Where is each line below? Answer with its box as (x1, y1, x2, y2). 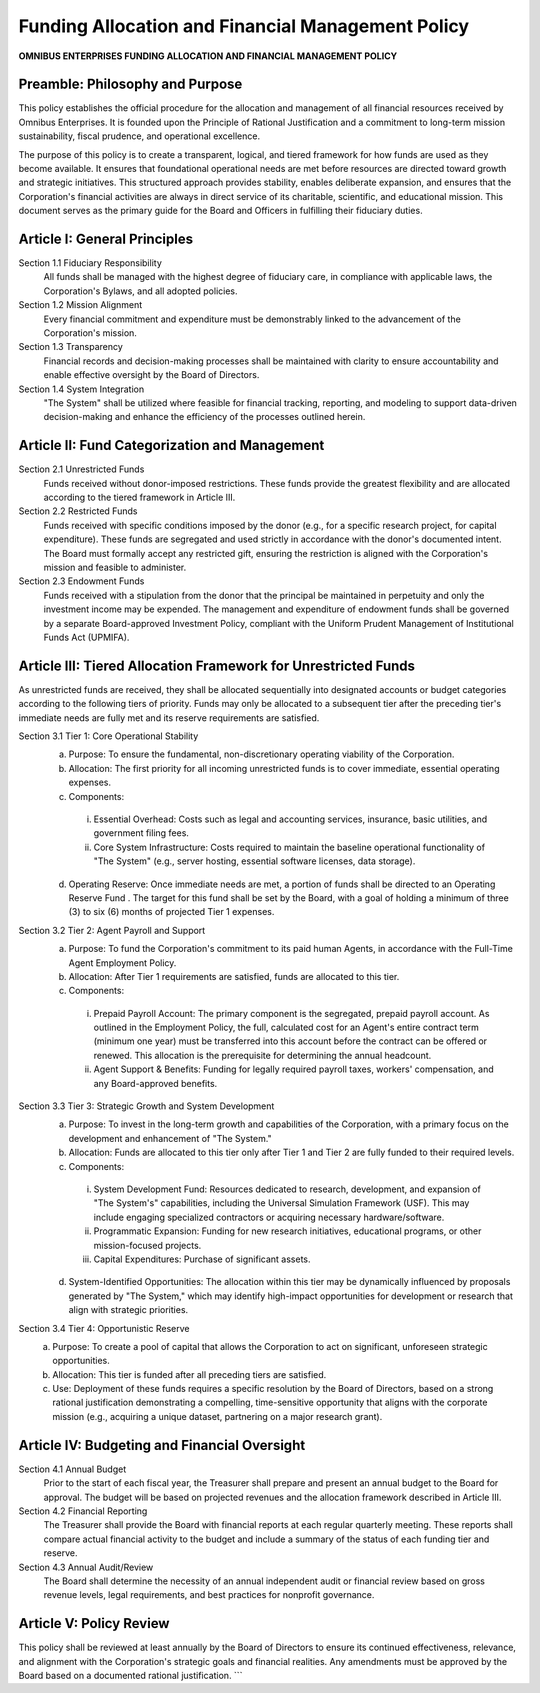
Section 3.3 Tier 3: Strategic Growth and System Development (18, 1100, 275, 1112)
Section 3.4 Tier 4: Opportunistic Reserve (18, 1322, 190, 1334)
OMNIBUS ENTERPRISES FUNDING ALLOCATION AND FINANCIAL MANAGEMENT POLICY (18, 50, 398, 62)
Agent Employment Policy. (68, 956, 177, 969)
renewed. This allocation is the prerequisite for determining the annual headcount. (93, 1049, 432, 1061)
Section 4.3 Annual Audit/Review (18, 1561, 154, 1573)
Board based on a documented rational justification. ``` (18, 1669, 243, 1681)
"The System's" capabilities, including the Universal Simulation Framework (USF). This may (93, 1197, 470, 1209)
